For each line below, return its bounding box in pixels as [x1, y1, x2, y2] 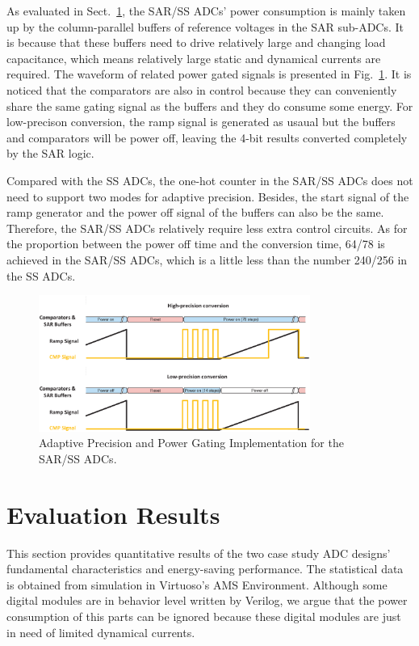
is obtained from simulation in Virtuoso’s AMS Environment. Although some [6, 576, 388, 593]
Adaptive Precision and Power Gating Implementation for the [39, 434, 344, 451]
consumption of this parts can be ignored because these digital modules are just [6, 608, 401, 625]
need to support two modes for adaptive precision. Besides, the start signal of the [6, 188, 409, 205]
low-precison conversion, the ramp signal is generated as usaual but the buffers [6, 113, 396, 130]
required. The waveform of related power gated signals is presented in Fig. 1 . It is [6, 65, 412, 82]
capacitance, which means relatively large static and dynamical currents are [6, 49, 381, 66]
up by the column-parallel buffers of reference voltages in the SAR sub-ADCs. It [6, 18, 404, 35]
